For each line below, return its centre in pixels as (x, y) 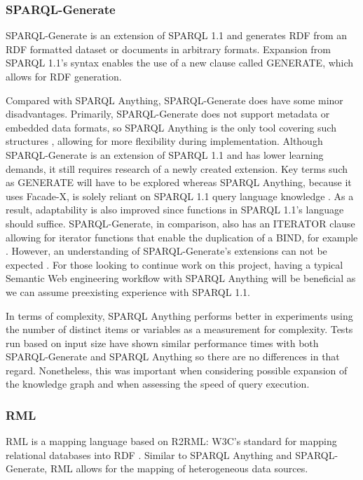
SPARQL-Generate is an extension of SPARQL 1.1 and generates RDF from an (177, 35)
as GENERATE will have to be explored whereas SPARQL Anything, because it (179, 182)
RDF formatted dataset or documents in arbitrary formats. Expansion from (168, 49)
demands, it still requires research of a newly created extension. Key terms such (177, 168)
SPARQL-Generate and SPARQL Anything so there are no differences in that (173, 357)
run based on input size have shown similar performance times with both (162, 343)
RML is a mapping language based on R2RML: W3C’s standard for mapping (171, 441)
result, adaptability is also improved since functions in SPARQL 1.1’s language (175, 210)
